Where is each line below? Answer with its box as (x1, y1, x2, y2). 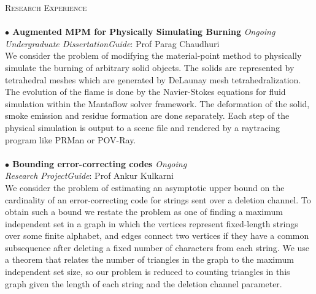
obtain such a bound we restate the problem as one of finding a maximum (5, 205, 283, 218)
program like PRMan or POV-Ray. (5, 133, 136, 146)
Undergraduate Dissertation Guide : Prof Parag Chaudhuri (5, 37, 220, 50)
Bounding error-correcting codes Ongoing (12, 157, 187, 170)
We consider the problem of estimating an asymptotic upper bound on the (5, 181, 285, 194)
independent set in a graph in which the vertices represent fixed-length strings (5, 217, 298, 230)
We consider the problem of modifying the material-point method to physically (5, 49, 302, 62)
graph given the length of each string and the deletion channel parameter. (5, 277, 282, 290)
